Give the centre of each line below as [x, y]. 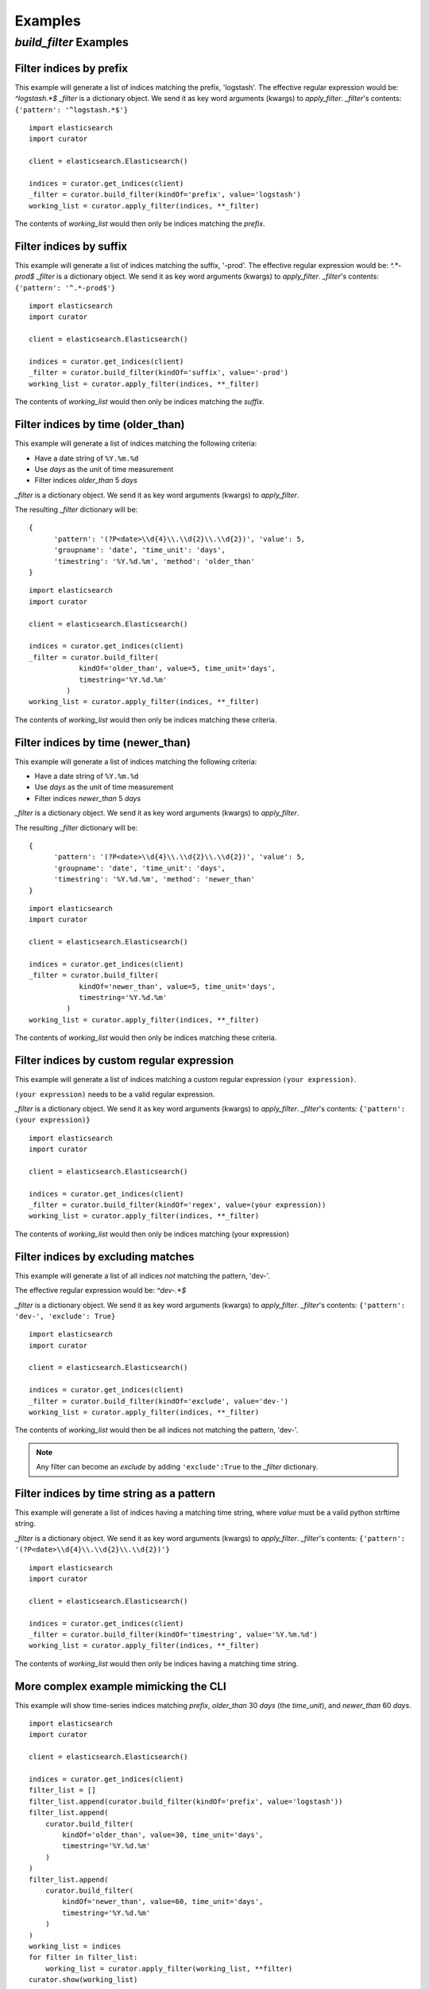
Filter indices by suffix [71, 246]
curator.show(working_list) [83, 1980]
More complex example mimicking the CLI [120, 1686]
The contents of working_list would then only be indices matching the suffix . [140, 402]
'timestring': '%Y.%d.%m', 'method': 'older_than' [155, 561]
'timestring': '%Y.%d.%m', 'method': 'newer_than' [155, 880]
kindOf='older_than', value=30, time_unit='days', [163, 1835]
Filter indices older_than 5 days [86, 481]
